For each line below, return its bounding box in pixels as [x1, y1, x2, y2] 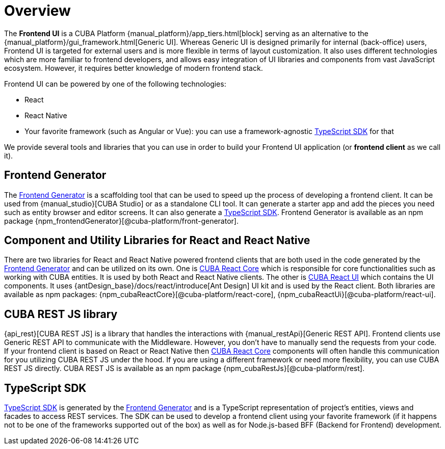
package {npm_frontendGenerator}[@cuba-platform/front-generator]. [4, 216, 239, 225]
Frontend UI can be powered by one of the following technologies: [4, 79, 226, 88]
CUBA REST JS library [4, 307, 118, 321]
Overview [4, 2, 71, 19]
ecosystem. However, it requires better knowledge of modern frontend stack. [4, 63, 263, 72]
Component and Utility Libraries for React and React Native [4, 234, 310, 247]
